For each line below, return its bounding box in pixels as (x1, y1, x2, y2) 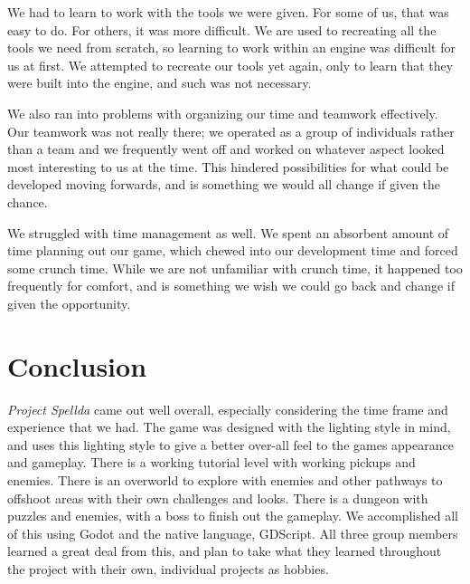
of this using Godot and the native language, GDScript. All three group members (7, 523, 458, 542)
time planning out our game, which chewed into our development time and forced (7, 241, 458, 260)
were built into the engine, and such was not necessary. (7, 73, 312, 92)
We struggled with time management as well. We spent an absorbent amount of (7, 223, 449, 242)
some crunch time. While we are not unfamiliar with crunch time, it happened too (7, 258, 463, 277)
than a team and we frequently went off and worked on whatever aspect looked (7, 139, 445, 158)
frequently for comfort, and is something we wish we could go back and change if (7, 276, 455, 295)
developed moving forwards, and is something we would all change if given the (7, 175, 441, 194)
